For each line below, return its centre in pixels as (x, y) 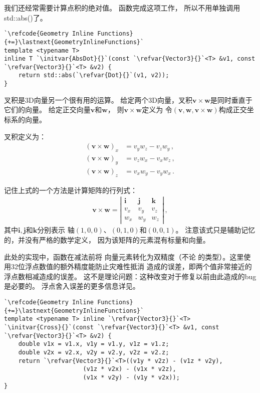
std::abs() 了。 (26, 17)
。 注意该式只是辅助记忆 (215, 230)
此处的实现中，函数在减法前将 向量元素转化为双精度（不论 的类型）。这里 (124, 256)
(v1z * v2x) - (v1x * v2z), (129, 369)
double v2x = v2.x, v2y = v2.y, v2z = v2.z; (94, 352)
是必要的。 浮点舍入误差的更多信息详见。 (72, 286)
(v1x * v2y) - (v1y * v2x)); (131, 377)
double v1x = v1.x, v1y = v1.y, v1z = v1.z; (94, 344)
